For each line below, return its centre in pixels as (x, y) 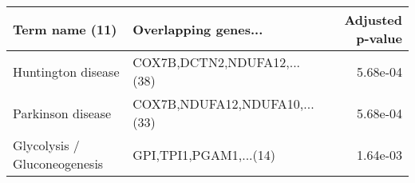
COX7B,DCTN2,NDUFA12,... (217, 62)
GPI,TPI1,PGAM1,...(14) (204, 154)
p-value (379, 38)
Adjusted (373, 20)
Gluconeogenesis (58, 163)
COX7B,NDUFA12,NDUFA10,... (223, 103)
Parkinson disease (62, 113)
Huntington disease (66, 71)
